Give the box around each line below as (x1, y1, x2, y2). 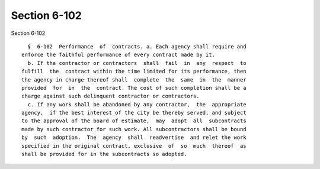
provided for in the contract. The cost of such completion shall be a (21, 84, 247, 91)
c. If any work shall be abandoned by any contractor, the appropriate (27, 101, 247, 108)
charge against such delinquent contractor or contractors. (21, 93, 200, 100)
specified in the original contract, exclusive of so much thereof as (21, 142, 247, 149)
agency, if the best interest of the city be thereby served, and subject (21, 109, 247, 116)
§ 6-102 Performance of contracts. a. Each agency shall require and (27, 43, 247, 50)
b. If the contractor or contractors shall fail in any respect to (27, 60, 247, 66)
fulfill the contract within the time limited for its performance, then (21, 68, 247, 75)
